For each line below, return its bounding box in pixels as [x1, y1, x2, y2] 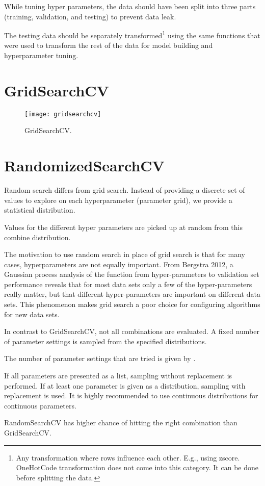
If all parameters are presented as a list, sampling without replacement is [4, 370, 232, 381]
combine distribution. [4, 232, 71, 242]
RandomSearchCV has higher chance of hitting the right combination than [4, 417, 237, 428]
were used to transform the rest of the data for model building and [4, 40, 213, 50]
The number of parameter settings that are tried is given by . [4, 353, 196, 364]
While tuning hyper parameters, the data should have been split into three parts [4, 1, 256, 11]
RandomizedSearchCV [4, 155, 165, 176]
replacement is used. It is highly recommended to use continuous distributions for [4, 390, 258, 401]
